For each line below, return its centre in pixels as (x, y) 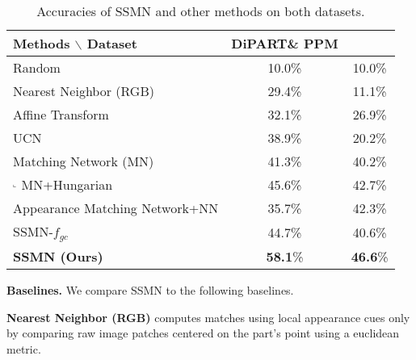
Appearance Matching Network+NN (116, 208)
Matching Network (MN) (84, 161)
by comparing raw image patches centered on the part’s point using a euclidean (203, 333)
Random (37, 67)
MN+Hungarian (67, 184)
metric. (24, 348)
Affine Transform (61, 114)
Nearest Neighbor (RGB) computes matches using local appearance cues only (208, 317)
